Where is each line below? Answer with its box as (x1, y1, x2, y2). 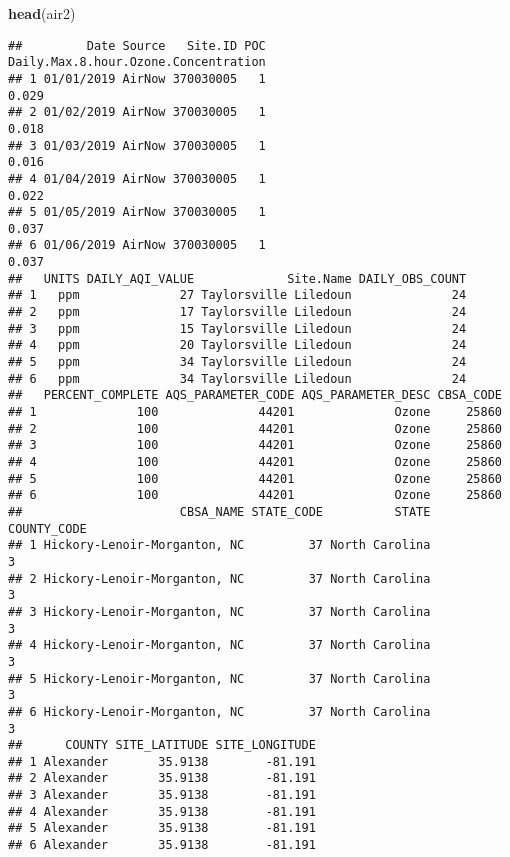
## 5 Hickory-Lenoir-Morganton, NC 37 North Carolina (8, 671, 431, 686)
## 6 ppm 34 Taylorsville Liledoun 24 (8, 371, 467, 386)
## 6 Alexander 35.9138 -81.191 (8, 838, 316, 853)
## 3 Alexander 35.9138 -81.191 (8, 788, 316, 803)
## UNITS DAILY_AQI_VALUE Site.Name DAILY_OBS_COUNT (8, 271, 467, 286)
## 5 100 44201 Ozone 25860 (8, 471, 502, 486)
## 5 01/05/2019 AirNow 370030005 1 (8, 205, 266, 220)
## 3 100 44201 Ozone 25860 (8, 438, 502, 453)
